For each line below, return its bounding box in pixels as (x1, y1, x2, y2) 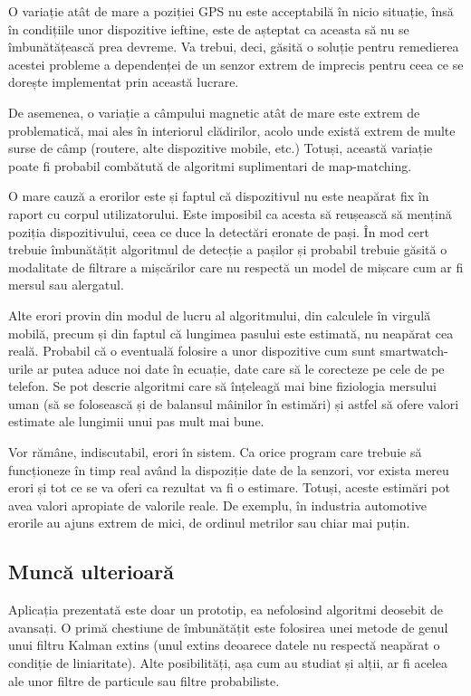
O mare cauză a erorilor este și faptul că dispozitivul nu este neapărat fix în (8, 186, 429, 205)
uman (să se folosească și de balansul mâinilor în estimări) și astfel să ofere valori (8, 394, 459, 413)
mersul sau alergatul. (8, 275, 124, 294)
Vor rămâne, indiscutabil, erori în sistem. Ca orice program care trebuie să (8, 443, 422, 462)
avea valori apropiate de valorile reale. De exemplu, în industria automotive (8, 495, 428, 514)
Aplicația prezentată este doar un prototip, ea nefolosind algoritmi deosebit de (8, 600, 443, 619)
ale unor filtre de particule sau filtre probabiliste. (8, 671, 280, 690)
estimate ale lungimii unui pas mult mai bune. (8, 412, 264, 431)
